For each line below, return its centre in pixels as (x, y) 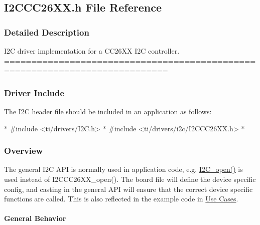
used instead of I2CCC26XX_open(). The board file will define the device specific (130, 179)
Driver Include (34, 92)
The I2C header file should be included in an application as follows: (108, 111)
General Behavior (35, 218)
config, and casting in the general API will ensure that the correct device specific (128, 189)
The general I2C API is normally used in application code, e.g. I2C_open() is (123, 169)
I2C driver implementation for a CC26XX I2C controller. (92, 51)
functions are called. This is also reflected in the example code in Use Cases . (121, 199)
